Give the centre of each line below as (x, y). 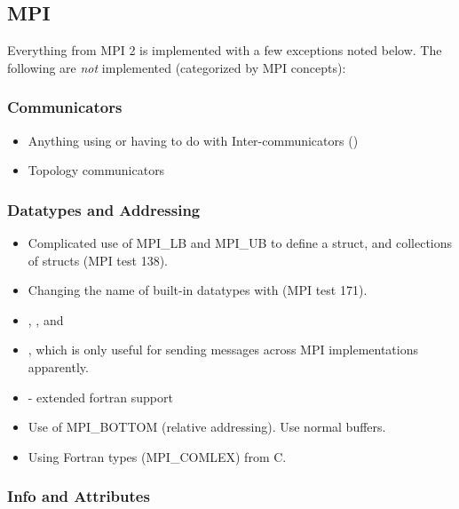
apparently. (58, 366)
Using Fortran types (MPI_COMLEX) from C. (157, 456)
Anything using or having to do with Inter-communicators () (193, 140)
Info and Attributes (79, 496)
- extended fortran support (100, 397)
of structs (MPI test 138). (98, 260)
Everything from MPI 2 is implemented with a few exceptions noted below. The (225, 50)
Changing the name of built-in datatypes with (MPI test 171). (198, 290)
